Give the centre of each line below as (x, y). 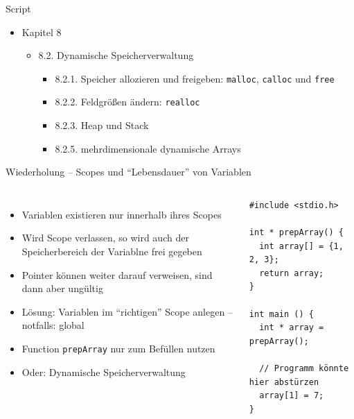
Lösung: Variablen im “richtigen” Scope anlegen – (127, 311)
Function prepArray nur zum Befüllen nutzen (118, 349)
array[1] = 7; (292, 396)
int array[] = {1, (301, 246)
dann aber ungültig (62, 288)
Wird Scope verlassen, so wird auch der (105, 238)
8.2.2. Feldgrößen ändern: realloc (127, 102)
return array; (292, 273)
